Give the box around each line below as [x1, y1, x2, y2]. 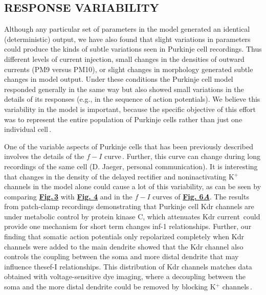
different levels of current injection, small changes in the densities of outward [4, 53, 245, 64]
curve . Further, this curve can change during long [104, 151, 260, 162]
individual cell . [4, 124, 52, 134]
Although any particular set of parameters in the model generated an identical [4, 24, 250, 34]
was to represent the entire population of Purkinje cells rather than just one [4, 114, 242, 124]
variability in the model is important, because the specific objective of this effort [4, 103, 256, 114]
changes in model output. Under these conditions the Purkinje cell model [4, 74, 233, 84]
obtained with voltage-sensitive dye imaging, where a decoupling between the [4, 271, 246, 282]
